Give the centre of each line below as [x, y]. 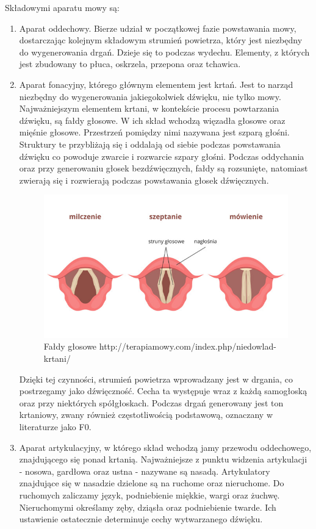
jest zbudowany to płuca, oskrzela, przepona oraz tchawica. [130, 64]
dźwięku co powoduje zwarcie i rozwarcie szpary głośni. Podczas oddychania [162, 156]
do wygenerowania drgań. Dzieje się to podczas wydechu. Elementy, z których [164, 52]
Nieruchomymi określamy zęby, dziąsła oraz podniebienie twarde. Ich [148, 507]
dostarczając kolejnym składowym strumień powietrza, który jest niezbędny [161, 40]
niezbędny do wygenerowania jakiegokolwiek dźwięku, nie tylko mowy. [150, 96]
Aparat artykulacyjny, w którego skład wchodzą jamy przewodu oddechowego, [165, 447]
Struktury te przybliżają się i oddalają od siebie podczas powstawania [150, 144]
